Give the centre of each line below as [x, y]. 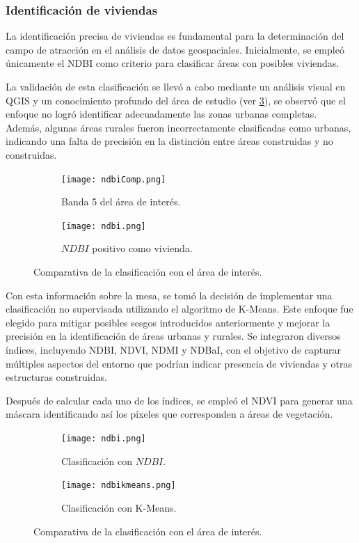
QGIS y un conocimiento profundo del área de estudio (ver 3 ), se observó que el [176, 100]
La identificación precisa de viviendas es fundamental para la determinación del [175, 36]
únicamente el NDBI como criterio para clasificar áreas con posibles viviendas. [173, 63]
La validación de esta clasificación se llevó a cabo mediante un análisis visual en [176, 86]
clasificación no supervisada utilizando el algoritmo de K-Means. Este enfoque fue [179, 309]
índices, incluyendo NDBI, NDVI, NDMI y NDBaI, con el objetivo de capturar [173, 350]
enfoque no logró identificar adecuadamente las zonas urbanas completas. [161, 114]
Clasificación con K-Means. [119, 507]
